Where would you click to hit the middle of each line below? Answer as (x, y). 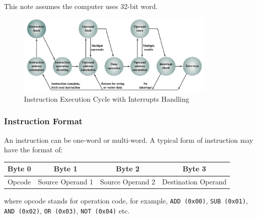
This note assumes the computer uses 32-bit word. (81, 6)
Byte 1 (65, 169)
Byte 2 (127, 169)
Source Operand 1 (66, 182)
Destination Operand (194, 182)
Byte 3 (194, 169)
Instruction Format (43, 121)
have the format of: (33, 150)
